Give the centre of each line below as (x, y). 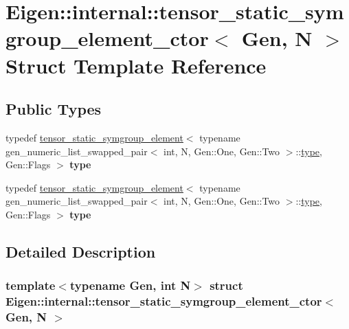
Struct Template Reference (136, 65)
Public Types (54, 109)
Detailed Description (81, 251)
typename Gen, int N (130, 285)
